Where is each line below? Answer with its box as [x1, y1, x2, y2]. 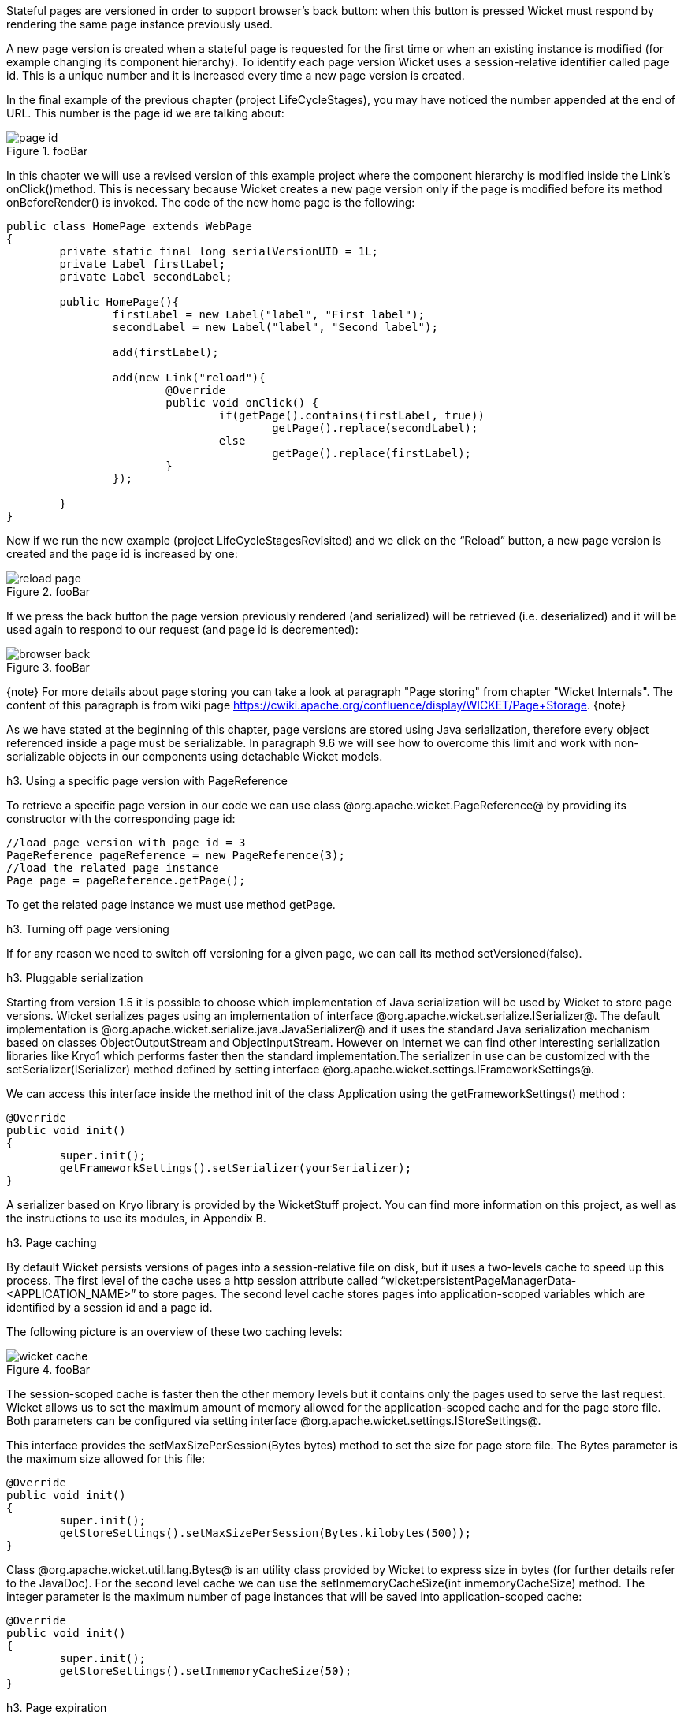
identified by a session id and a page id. [6, 1300, 213, 1314]
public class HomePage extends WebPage [6, 220, 252, 233]
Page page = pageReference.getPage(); [6, 874, 246, 887]
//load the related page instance [6, 861, 219, 874]
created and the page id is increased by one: [6, 547, 238, 560]
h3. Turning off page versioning [6, 922, 169, 936]
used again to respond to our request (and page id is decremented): [6, 623, 359, 636]
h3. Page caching [6, 1236, 97, 1249]
